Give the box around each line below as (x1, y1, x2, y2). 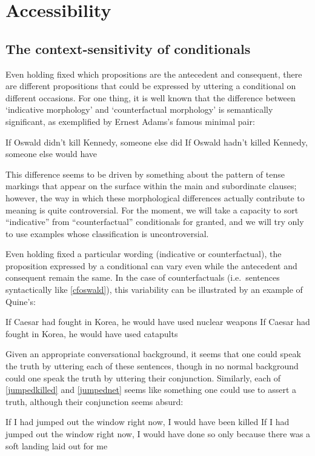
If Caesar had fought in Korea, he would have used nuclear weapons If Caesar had (5, 315, 310, 328)
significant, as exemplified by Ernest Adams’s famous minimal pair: (5, 115, 255, 127)
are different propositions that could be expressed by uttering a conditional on (5, 79, 296, 92)
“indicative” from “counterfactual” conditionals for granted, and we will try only (5, 215, 304, 228)
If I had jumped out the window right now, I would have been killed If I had (5, 415, 290, 428)
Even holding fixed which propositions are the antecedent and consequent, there (5, 67, 302, 80)
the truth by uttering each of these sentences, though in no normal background (5, 360, 299, 372)
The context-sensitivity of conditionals (5, 39, 251, 58)
